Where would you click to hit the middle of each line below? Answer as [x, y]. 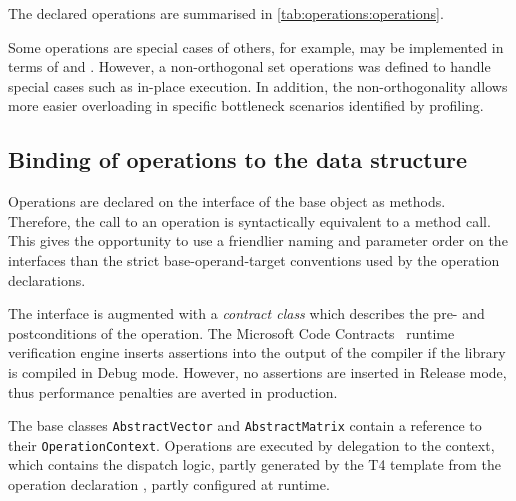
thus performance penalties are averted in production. [173, 391]
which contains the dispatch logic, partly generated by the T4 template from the [254, 464]
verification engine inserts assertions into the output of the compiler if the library [257, 352]
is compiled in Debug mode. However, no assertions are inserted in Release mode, [257, 371]
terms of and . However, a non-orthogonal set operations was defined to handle [249, 66]
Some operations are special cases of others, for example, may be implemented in [256, 46]
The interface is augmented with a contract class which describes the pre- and [246, 313]
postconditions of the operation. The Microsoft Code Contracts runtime [231, 332]
